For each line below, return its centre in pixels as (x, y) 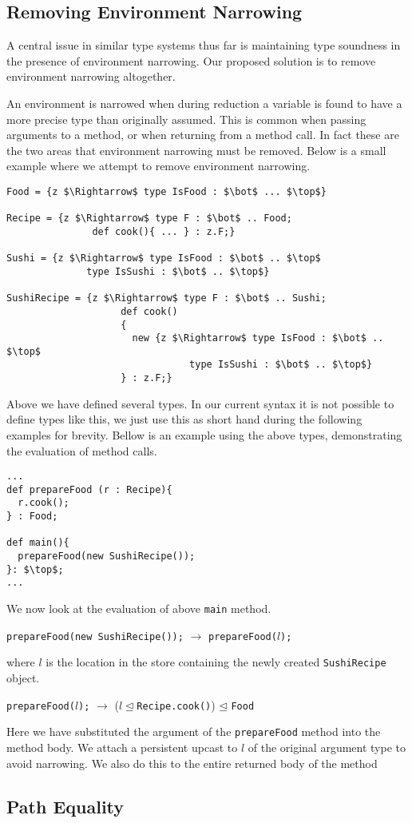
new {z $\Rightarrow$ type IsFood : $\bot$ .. (258, 338)
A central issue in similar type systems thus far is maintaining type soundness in (204, 45)
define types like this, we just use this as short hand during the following (184, 419)
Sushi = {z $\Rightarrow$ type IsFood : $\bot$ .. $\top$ (164, 258)
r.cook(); (44, 503)
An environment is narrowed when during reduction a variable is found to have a (204, 103)
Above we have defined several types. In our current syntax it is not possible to (200, 403)
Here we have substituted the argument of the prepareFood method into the (194, 732)
